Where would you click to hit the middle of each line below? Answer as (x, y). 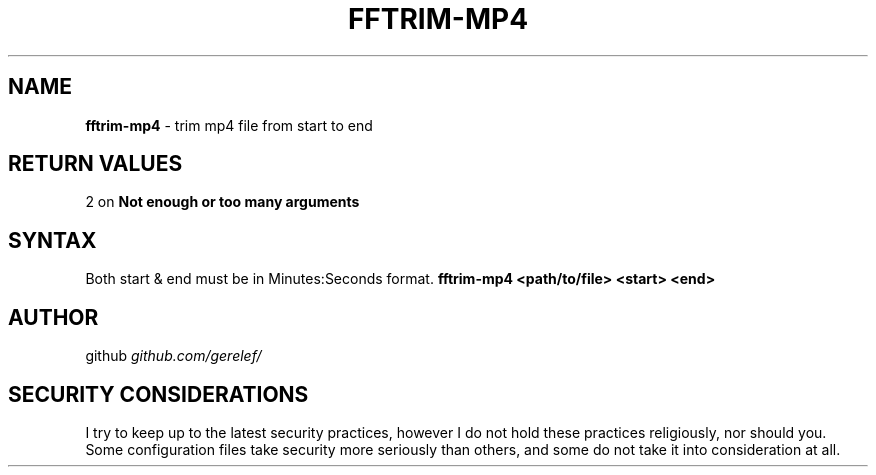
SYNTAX (52, 240)
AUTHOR (53, 317)
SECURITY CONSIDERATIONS (158, 394)
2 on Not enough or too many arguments (222, 202)
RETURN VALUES (95, 164)
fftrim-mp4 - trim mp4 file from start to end (229, 125)
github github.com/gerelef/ (173, 356)
